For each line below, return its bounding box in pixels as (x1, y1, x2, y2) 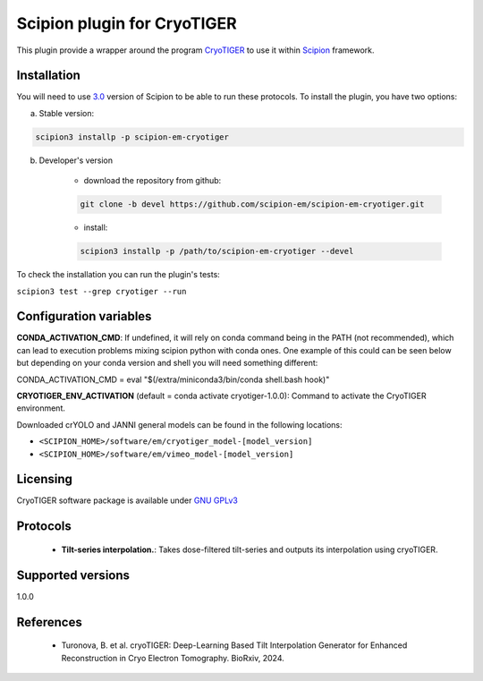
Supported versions (16, 567, 130, 583)
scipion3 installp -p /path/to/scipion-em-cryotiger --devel (80, 246, 354, 257)
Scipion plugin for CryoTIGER (16, 13, 237, 33)
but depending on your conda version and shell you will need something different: (16, 358, 318, 369)
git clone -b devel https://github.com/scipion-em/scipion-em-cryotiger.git (80, 200, 425, 209)
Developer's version (38, 155, 114, 166)
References (16, 614, 82, 630)
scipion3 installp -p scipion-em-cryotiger (35, 132, 230, 142)
